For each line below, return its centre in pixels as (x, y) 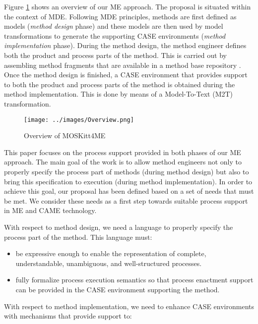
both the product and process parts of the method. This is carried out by (115, 55)
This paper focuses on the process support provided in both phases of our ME (123, 152)
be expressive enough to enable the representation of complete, (111, 253)
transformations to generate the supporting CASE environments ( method (115, 35)
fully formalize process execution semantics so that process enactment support (134, 280)
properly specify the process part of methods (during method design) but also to (127, 171)
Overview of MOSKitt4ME (65, 135)
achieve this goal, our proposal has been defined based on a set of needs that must (129, 191)
